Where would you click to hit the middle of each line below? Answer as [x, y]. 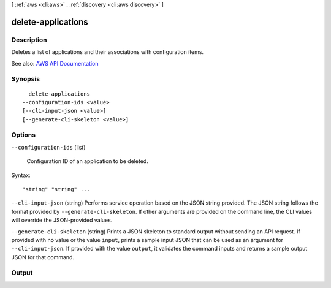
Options [24, 135]
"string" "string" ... [56, 189]
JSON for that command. [43, 257]
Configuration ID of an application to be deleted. [87, 161]
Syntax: [21, 175]
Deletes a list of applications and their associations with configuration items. [108, 52]
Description [29, 40]
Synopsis [25, 79]
